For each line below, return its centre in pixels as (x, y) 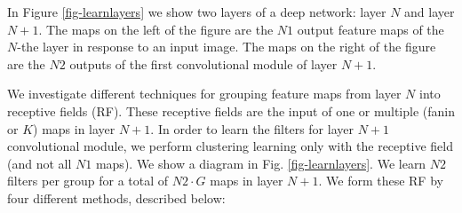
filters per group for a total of (88, 181)
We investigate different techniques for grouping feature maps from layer (204, 94)
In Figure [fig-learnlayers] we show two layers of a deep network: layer (197, 12)
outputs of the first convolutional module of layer (203, 63)
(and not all (40, 163)
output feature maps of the (370, 29)
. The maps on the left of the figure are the (156, 29)
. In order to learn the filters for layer (252, 128)
